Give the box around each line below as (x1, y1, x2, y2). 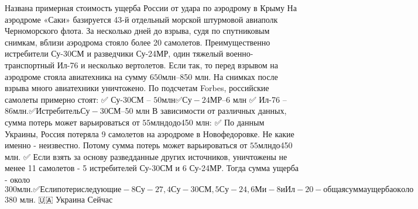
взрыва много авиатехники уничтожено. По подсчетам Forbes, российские (5, 82, 269, 94)
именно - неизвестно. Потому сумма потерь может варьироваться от (5, 139, 248, 151)
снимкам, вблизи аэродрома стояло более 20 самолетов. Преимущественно (5, 36, 270, 48)
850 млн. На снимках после (180, 70, 278, 82)
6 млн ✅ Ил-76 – (226, 93, 287, 105)
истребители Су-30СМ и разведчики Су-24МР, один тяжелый (5, 47, 224, 60)
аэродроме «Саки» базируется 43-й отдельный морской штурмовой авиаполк (5, 13, 278, 25)
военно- (225, 47, 253, 60)
